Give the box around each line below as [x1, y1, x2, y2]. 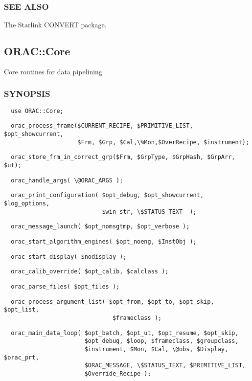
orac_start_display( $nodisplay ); [11, 253, 127, 260]
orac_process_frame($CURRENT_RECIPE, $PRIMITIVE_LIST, [11, 122, 193, 130]
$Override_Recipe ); [84, 370, 151, 377]
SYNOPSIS [4, 87, 50, 99]
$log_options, [4, 200, 50, 207]
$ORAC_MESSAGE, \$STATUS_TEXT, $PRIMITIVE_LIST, [84, 362, 246, 369]
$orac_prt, [4, 354, 39, 361]
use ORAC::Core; [11, 107, 64, 114]
